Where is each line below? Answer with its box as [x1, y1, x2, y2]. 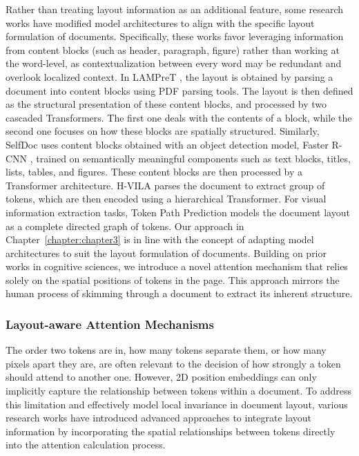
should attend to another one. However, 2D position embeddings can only [6, 370, 317, 384]
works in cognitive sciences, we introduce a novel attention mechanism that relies [6, 259, 348, 274]
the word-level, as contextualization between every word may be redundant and [6, 56, 342, 70]
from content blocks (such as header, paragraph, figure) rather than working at [6, 42, 340, 57]
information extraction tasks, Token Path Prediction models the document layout [6, 205, 350, 219]
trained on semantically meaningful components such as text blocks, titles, [36, 151, 351, 165]
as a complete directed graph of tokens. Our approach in [6, 218, 244, 233]
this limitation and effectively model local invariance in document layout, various [6, 397, 348, 411]
